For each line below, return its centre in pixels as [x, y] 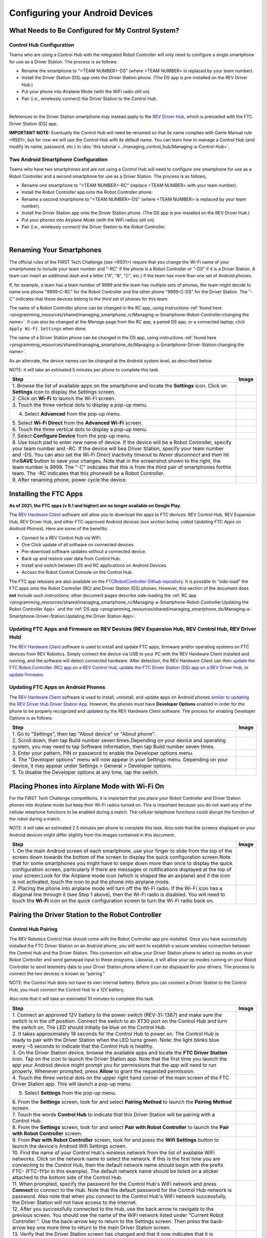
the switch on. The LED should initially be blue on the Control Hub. [89, 1027]
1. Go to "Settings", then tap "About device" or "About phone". [84, 734]
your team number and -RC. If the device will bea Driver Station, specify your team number [118, 449]
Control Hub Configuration [42, 45]
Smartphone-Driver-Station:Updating [47, 616]
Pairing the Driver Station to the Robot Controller [85, 914]
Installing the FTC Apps [46, 493]
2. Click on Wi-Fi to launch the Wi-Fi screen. [64, 399]
